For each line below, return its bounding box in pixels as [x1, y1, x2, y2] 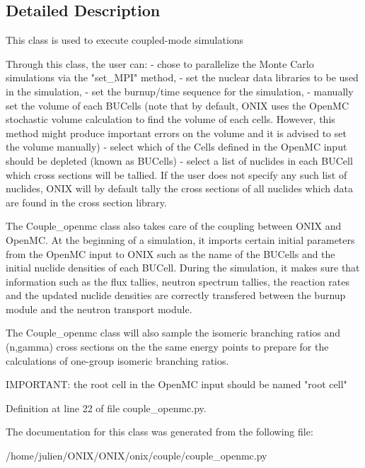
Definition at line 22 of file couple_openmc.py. [6, 400, 207, 415]
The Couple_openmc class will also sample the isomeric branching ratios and [6, 325, 341, 340]
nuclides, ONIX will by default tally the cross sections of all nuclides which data [6, 181, 353, 196]
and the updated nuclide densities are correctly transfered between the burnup [6, 288, 346, 303]
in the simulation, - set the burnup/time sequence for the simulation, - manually [6, 83, 354, 98]
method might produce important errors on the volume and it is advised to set [6, 125, 347, 140]
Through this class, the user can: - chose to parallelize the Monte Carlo [6, 56, 314, 71]
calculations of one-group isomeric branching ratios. [6, 353, 229, 368]
